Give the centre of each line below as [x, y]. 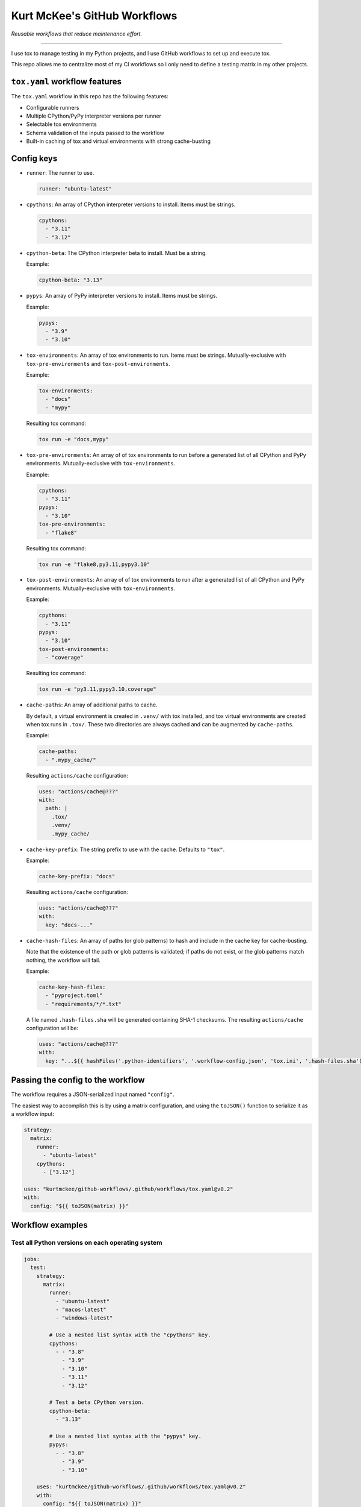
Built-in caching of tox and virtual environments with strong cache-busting [118, 141]
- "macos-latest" [81, 1310]
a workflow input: [32, 1114]
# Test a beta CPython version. [97, 1402]
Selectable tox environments [62, 124]
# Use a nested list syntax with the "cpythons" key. [130, 1335]
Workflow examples [49, 1225]
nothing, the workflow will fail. [63, 960]
